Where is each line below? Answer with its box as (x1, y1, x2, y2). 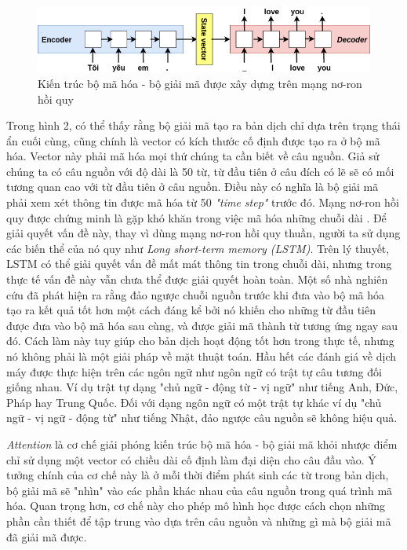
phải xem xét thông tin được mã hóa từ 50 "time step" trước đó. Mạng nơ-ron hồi (6, 194, 399, 211)
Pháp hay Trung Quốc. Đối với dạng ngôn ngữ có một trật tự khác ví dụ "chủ (6, 394, 382, 410)
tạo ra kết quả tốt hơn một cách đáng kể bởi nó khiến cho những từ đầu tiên (6, 302, 376, 318)
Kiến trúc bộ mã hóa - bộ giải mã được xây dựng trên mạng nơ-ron (38, 75, 362, 91)
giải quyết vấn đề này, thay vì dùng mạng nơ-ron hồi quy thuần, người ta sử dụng (6, 225, 401, 241)
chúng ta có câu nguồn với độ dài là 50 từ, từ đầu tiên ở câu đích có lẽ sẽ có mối (6, 163, 394, 179)
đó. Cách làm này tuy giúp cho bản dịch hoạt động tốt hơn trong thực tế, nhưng (6, 332, 394, 349)
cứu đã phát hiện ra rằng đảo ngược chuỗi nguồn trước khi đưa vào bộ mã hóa (6, 286, 385, 302)
